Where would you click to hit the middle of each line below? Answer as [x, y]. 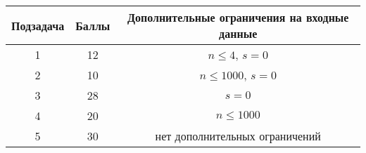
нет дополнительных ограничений [238, 136]
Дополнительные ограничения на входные [238, 17]
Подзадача [38, 25]
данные [238, 33]
